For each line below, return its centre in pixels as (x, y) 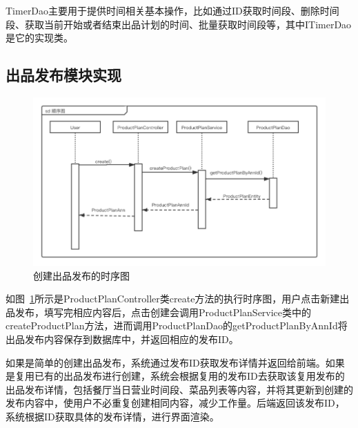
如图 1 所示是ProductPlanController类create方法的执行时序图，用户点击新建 (173, 299)
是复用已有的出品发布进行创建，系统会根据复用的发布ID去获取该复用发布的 (175, 376)
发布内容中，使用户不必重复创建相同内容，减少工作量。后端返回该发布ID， (175, 403)
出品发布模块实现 (63, 75)
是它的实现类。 (39, 38)
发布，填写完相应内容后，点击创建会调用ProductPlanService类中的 (163, 312)
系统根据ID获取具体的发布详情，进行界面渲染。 (112, 417)
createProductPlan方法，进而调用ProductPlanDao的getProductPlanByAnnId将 (177, 325)
